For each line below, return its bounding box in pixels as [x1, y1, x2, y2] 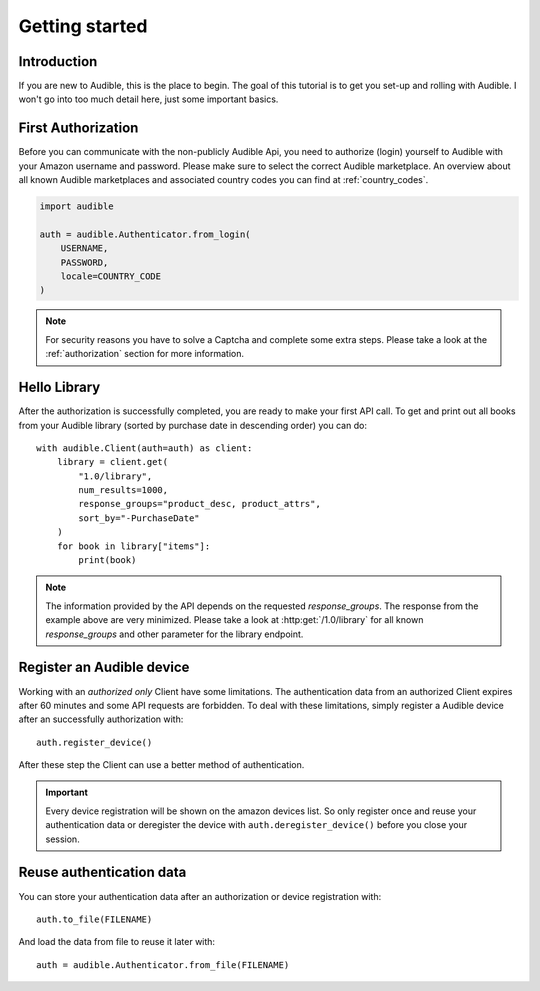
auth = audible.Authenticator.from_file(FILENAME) [36, 959, 290, 970]
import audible [39, 201, 114, 212]
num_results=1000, [78, 485, 169, 496]
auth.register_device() [36, 736, 153, 748]
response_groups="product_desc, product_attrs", [78, 498, 322, 510]
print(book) [78, 555, 137, 566]
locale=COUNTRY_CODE [60, 271, 162, 282]
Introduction [18, 53, 98, 70]
